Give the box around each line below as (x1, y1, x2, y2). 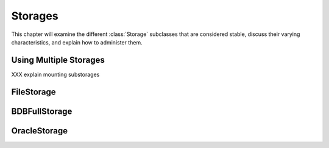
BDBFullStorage (11, 106, 73, 116)
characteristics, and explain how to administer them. (11, 38, 143, 46)
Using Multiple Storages (11, 55, 105, 65)
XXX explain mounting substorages (11, 71, 100, 78)
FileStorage (11, 86, 56, 97)
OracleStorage (11, 125, 68, 136)
